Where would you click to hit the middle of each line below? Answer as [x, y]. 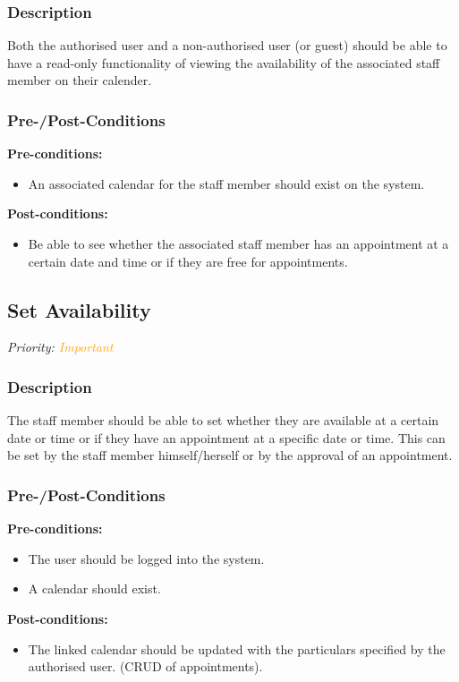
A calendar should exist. [94, 588]
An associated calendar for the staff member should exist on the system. [226, 183]
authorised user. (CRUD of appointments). [145, 666]
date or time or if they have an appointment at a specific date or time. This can [226, 437]
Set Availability [79, 309]
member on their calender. [80, 80]
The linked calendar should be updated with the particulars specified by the [237, 648]
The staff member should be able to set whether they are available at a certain [223, 420]
